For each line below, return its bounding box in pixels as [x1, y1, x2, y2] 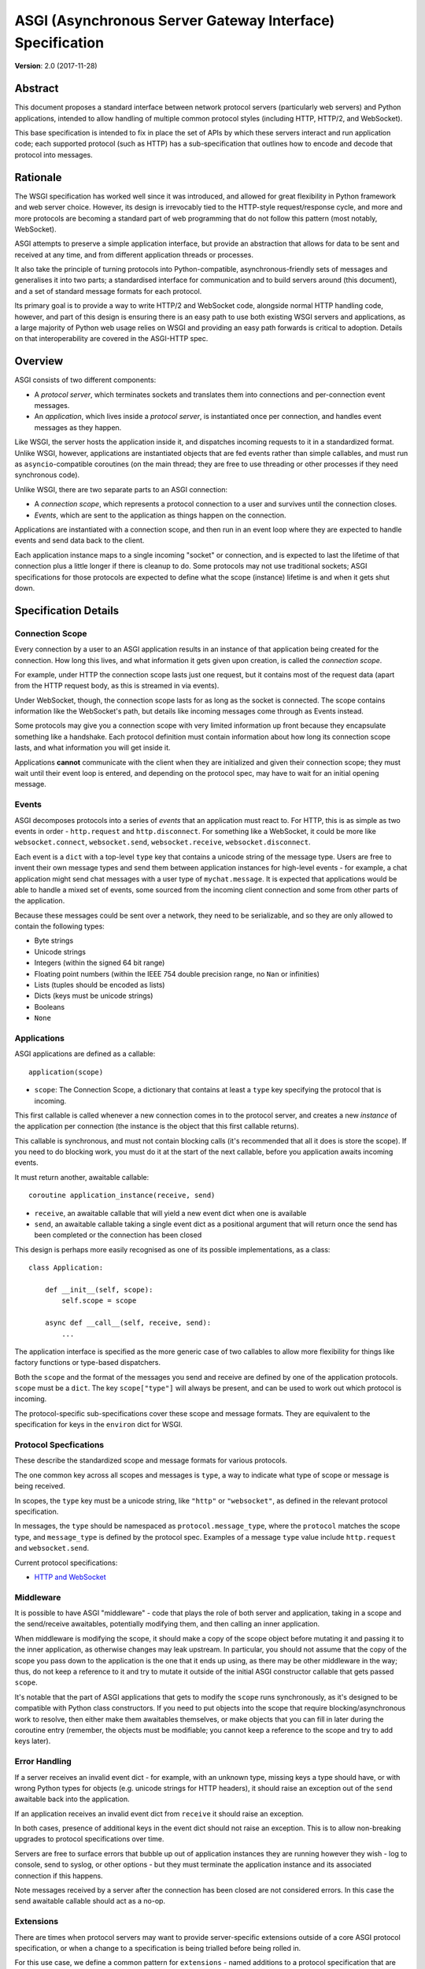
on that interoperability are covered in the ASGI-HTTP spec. [14, 334, 209, 343]
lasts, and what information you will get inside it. [14, 743, 171, 752]
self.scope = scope [61, 1296, 137, 1305]
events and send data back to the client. [14, 536, 145, 545]
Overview [14, 354, 64, 368]
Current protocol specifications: [14, 1558, 118, 1567]
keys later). [14, 1737, 51, 1746]
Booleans [34, 1002, 65, 1011]
